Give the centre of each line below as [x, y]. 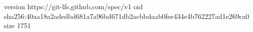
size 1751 [18, 25]
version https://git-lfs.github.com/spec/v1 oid [73, 6]
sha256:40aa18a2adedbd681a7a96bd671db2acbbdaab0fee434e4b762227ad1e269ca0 [127, 16]
